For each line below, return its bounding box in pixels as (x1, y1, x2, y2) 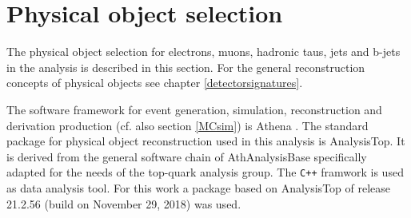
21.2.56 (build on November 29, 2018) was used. (6, 195, 241, 212)
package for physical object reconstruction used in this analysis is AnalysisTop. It (6, 133, 405, 149)
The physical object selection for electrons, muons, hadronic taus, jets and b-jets (6, 43, 401, 60)
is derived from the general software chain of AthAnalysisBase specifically (6, 148, 367, 164)
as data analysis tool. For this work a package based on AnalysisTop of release (6, 179, 391, 196)
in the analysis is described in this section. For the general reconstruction (6, 58, 365, 75)
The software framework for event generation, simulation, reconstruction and (6, 101, 382, 117)
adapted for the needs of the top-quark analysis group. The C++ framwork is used (6, 164, 404, 180)
